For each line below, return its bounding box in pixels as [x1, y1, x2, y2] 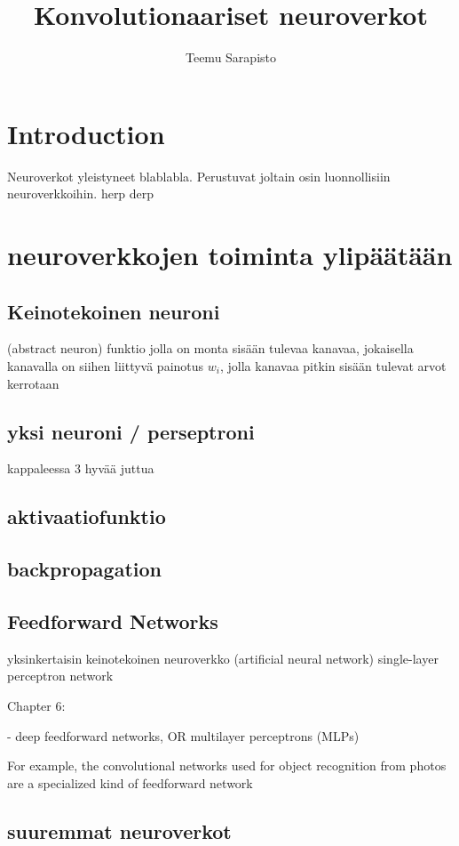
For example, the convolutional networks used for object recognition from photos [7, 756, 447, 775]
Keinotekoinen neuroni [7, 297, 220, 325]
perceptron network [7, 666, 114, 685]
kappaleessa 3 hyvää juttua [7, 459, 154, 478]
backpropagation [7, 555, 162, 583]
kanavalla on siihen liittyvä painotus [7, 357, 204, 375]
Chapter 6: [7, 696, 66, 714]
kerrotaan [7, 374, 59, 392]
